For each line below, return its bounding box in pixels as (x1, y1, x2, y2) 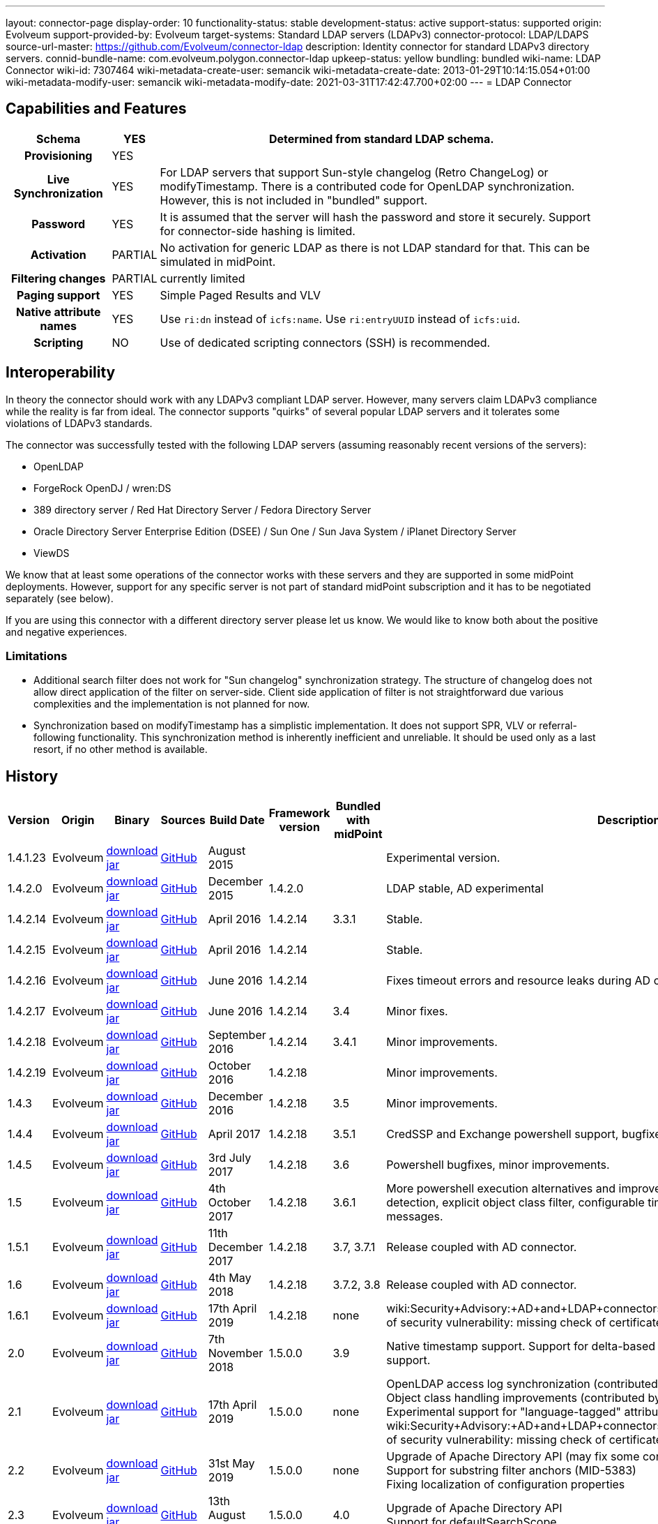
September (208, 1028, 266, 1043)
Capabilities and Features (6, 100, 187, 118)
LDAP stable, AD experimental (386, 881, 544, 896)
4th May (208, 1271, 252, 1285)
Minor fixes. (386, 1004, 448, 1019)
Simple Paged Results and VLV (160, 287, 321, 302)
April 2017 (208, 1127, 261, 1142)
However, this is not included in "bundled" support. (160, 193, 428, 207)
